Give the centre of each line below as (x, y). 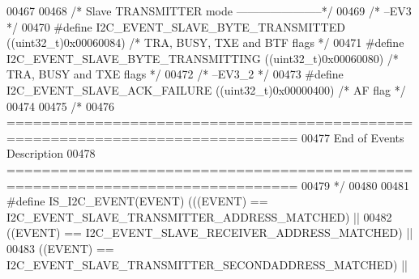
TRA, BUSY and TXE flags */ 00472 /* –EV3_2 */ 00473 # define (175, 74)
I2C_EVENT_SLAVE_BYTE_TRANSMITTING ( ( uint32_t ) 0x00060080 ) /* (203, 58)
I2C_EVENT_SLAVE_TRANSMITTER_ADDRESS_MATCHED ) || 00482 (199, 216)
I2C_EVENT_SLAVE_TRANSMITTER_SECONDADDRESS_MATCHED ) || (207, 264)
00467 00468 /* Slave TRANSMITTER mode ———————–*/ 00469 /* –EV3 (209, 11)
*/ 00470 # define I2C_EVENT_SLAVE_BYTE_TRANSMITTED (176, 26)
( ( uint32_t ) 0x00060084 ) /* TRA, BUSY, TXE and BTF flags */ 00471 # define (205, 42)
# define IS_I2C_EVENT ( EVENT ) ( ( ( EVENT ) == (137, 201)
